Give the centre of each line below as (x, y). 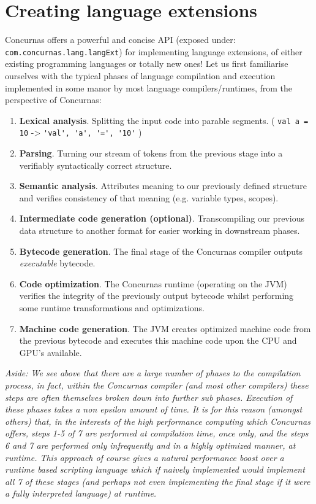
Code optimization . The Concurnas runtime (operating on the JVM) (153, 283)
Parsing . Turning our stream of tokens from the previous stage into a (151, 153)
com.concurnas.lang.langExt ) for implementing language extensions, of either (154, 51)
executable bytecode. (57, 263)
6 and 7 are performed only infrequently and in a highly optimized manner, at (150, 445)
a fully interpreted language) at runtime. (81, 493)
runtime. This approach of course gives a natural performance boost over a (145, 457)
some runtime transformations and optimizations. (112, 308)
